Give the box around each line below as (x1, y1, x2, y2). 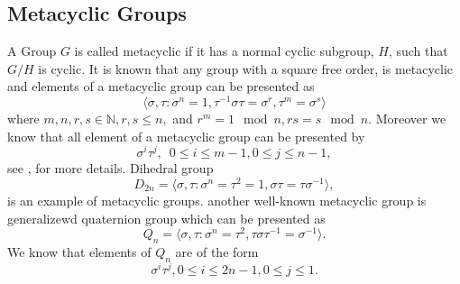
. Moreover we (368, 109, 446, 128)
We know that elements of (7, 243, 152, 261)
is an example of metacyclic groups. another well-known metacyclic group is (7, 191, 427, 209)
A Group (7, 41, 57, 60)
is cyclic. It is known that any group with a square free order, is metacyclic (38, 59, 454, 78)
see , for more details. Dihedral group (7, 159, 214, 178)
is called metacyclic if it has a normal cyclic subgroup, (74, 41, 374, 60)
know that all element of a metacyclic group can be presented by (7, 126, 365, 145)
